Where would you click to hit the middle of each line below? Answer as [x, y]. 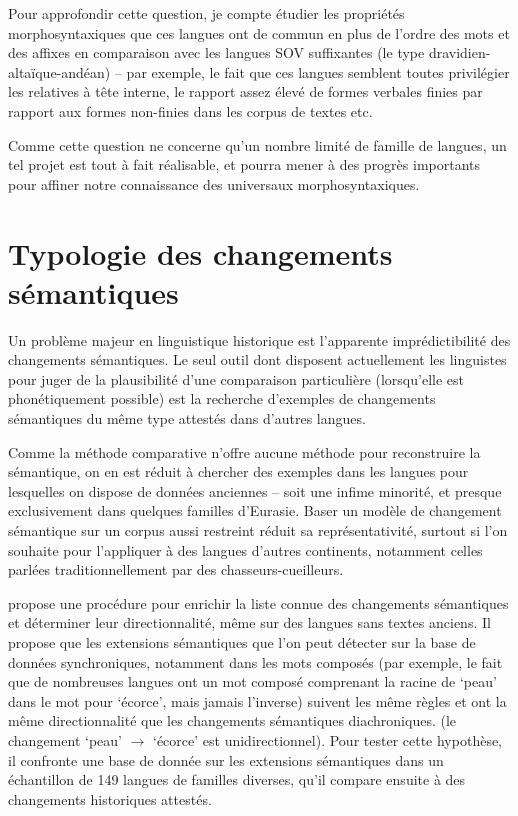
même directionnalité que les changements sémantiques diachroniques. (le [232, 720]
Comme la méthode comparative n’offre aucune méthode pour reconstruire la [244, 451]
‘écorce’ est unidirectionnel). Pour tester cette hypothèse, [328, 739]
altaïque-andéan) [59, 71]
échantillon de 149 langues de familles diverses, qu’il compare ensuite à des [237, 779]
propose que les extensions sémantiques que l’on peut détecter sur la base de [242, 641]
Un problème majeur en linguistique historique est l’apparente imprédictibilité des [259, 339]
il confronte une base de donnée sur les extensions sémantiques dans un [226, 759]
